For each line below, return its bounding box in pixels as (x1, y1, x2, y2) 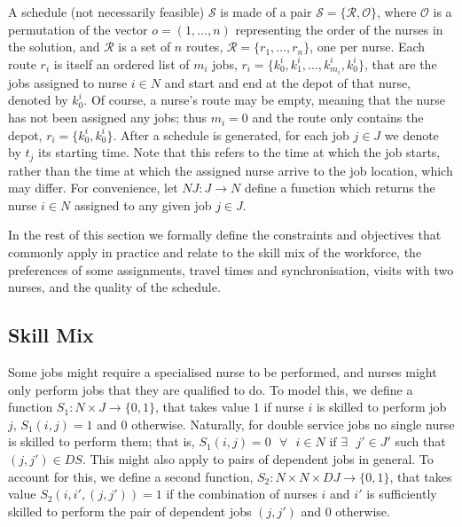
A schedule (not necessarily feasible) (8, 3, 205, 20)
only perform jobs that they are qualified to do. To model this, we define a (8, 380, 413, 398)
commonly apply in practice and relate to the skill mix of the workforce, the (8, 243, 422, 262)
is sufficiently (366, 484, 437, 503)
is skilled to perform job (316, 397, 447, 416)
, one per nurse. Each (309, 37, 426, 56)
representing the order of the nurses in (235, 20, 443, 38)
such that (395, 432, 446, 451)
